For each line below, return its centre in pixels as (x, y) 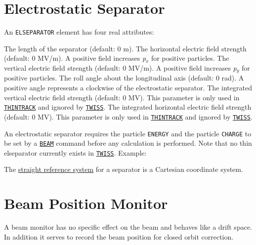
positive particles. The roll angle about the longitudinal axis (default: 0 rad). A (124, 78)
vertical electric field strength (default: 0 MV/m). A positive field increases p (120, 67)
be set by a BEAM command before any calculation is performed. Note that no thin (128, 143)
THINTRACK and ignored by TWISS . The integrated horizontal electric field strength (128, 107)
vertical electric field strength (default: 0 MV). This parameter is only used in (122, 97)
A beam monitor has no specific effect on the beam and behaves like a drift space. (128, 227)
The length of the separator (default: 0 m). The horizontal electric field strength (125, 48)
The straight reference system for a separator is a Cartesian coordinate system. (124, 169)
